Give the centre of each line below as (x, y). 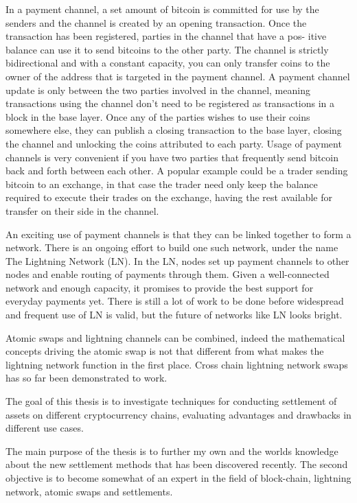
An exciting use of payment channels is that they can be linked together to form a (178, 234)
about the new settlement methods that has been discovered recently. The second (177, 464)
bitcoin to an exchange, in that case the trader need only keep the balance (162, 184)
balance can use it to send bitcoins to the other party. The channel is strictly (167, 49)
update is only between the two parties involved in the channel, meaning (158, 90)
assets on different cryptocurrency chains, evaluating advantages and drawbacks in (178, 414)
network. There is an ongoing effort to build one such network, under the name (172, 247)
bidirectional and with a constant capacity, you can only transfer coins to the (168, 63)
